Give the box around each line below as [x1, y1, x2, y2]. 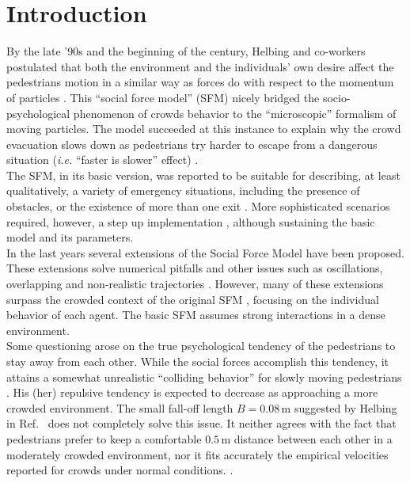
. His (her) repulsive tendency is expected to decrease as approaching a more [6, 384, 378, 401]
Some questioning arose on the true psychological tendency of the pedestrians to [6, 337, 396, 354]
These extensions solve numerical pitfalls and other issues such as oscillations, [6, 260, 383, 276]
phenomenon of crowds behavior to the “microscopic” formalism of [73, 105, 397, 121]
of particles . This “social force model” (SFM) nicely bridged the [6, 89, 320, 105]
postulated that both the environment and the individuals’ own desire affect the [6, 58, 394, 74]
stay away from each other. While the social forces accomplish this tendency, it [6, 353, 389, 369]
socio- [322, 89, 351, 105]
